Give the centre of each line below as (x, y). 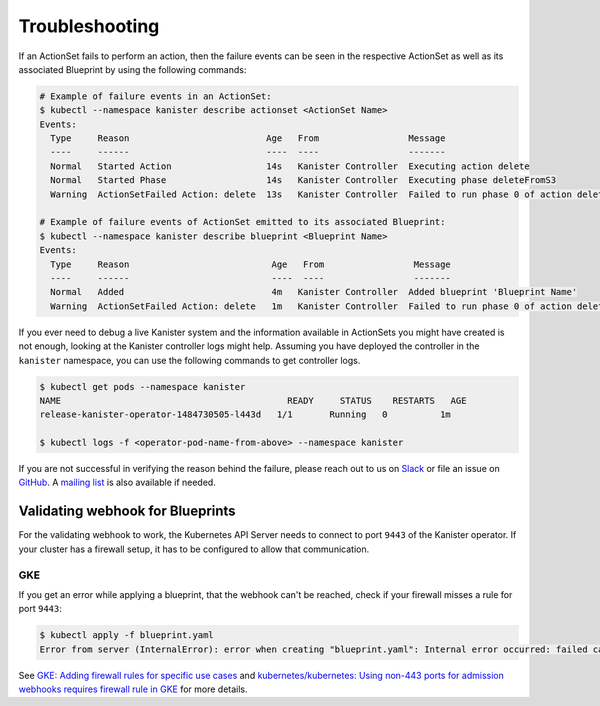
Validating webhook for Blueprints (127, 511)
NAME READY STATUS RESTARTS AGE (253, 400)
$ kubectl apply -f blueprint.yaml (126, 635)
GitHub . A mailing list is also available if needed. (117, 482)
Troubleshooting (89, 26)
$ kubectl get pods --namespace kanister (142, 386)
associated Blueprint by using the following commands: (132, 69)
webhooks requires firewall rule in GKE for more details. (133, 689)
